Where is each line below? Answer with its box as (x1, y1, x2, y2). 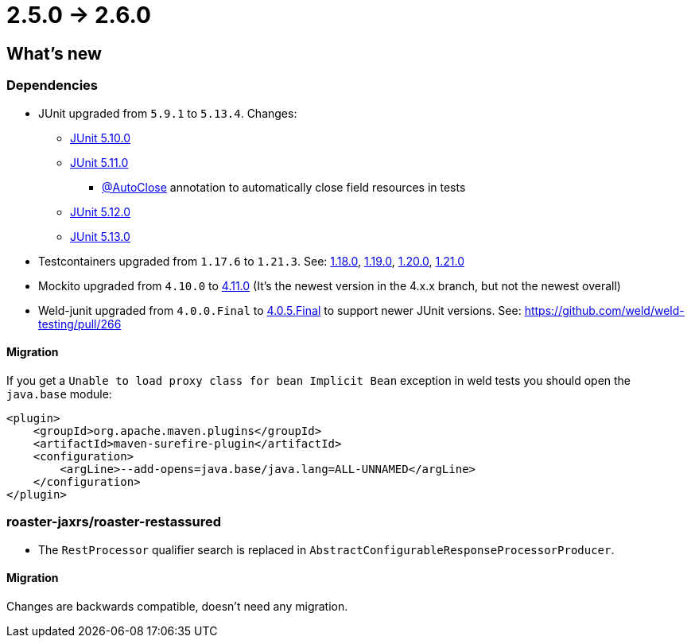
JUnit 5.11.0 (70, 155, 129, 169)
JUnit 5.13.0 (70, 229, 130, 243)
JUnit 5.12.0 (70, 204, 131, 219)
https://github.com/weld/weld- (524, 303, 685, 317)
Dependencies (6, 77, 99, 94)
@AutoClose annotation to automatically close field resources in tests (102, 180, 466, 194)
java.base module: (6, 386, 112, 401)
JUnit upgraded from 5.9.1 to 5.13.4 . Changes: (38, 106, 297, 120)
